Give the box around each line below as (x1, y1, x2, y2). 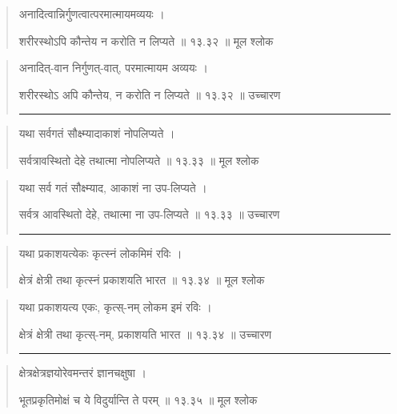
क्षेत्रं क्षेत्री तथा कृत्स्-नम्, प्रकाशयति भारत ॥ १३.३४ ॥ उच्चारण (18, 325, 272, 342)
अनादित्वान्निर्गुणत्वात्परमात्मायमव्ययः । (18, 6, 165, 22)
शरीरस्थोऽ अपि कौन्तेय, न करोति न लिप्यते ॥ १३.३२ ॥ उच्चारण (18, 86, 281, 102)
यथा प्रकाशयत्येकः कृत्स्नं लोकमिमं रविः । (18, 244, 182, 261)
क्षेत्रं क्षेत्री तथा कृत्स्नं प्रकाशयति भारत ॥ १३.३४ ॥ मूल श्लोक (18, 271, 265, 288)
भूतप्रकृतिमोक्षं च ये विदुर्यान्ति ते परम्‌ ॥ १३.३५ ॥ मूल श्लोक (18, 391, 258, 408)
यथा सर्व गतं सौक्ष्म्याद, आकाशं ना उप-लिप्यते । (18, 179, 207, 195)
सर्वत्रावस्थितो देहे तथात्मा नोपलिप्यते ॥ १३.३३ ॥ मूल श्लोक (18, 151, 259, 168)
